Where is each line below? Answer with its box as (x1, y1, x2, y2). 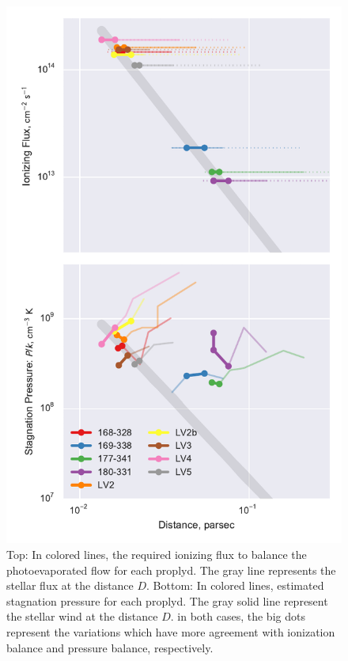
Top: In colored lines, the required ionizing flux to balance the (6, 545, 307, 562)
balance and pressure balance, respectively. (6, 639, 214, 655)
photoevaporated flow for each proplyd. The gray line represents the (6, 561, 336, 578)
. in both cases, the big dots (170, 608, 305, 625)
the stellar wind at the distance (6, 608, 158, 625)
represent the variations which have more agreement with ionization (6, 623, 335, 640)
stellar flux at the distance (6, 577, 134, 594)
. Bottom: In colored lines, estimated (146, 577, 324, 594)
